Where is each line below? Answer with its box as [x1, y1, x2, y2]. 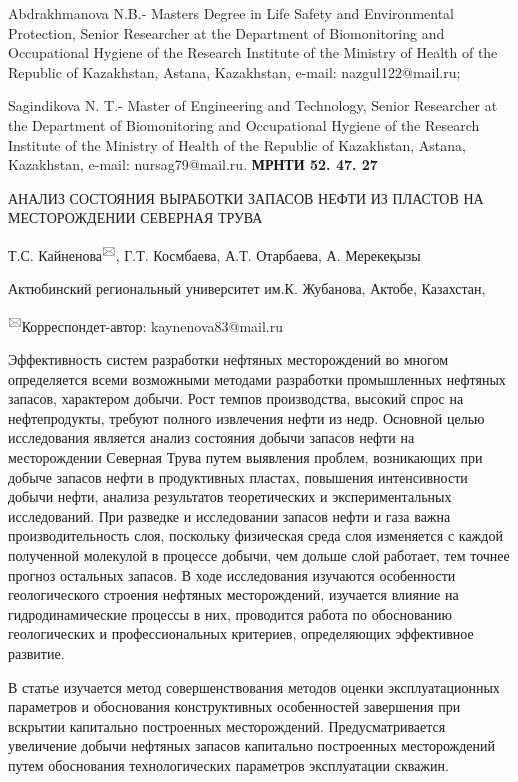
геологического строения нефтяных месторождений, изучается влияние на [8, 584, 459, 605]
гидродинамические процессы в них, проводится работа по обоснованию [8, 603, 453, 624]
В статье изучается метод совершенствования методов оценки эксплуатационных [8, 676, 500, 697]
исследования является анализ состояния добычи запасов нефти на [8, 427, 415, 448]
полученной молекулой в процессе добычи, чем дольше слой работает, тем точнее [8, 544, 510, 565]
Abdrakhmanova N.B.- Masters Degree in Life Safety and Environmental [8, 3, 454, 23]
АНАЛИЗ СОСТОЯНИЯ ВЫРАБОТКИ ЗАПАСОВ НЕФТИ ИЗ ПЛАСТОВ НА [8, 187, 484, 208]
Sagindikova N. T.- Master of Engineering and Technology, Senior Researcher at [8, 95, 498, 116]
